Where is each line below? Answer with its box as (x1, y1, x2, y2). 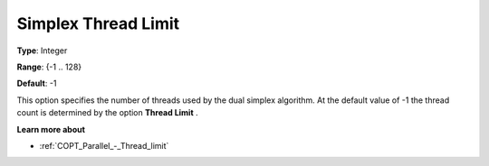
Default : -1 (16, 78, 57, 89)
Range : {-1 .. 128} (16, 61, 82, 72)
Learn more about (16, 124, 86, 134)
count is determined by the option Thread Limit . (16, 107, 198, 118)
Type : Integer (16, 45, 68, 56)
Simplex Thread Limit (16, 14, 180, 33)
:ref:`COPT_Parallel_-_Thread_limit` (39, 140, 169, 151)
